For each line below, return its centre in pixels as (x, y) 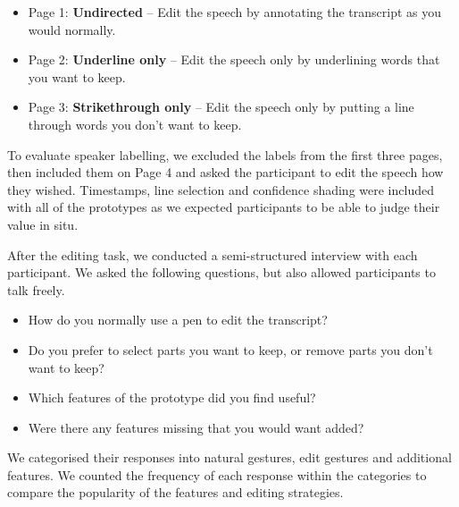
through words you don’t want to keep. (135, 124)
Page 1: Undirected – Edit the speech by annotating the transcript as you (235, 12)
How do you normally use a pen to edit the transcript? (178, 320)
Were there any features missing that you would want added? (196, 427)
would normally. (72, 29)
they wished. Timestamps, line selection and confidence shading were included (221, 189)
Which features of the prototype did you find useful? (172, 397)
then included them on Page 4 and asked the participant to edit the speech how (225, 172)
